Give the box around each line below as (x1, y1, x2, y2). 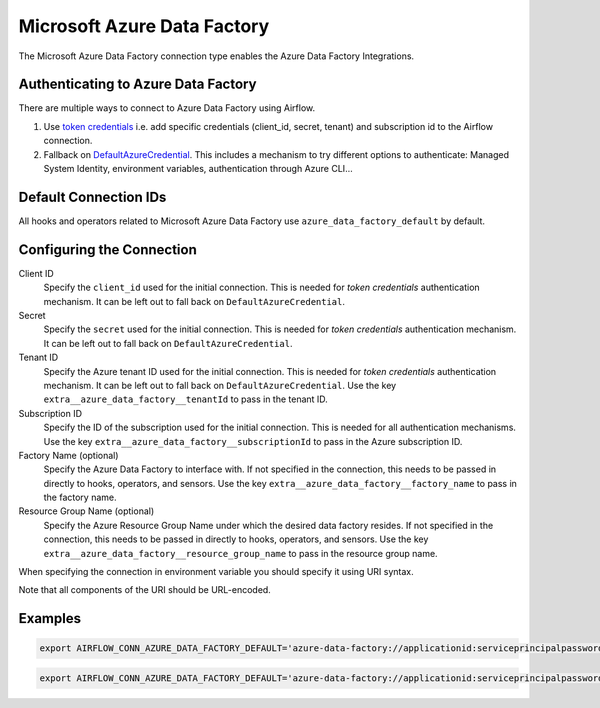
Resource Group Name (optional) (18, 505, 155, 517)
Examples (18, 610, 82, 627)
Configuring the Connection (18, 241, 197, 258)
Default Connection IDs (18, 188, 167, 205)
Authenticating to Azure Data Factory (18, 76, 257, 93)
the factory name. (43, 491, 117, 504)
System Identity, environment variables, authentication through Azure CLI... (43, 163, 354, 175)
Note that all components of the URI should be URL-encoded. (18, 584, 272, 596)
